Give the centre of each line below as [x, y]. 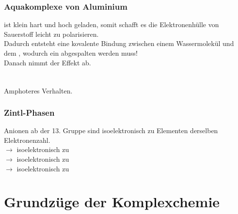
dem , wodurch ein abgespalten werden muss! [71, 53]
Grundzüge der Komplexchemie [112, 202]
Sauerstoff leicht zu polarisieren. [51, 34]
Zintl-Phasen [29, 112]
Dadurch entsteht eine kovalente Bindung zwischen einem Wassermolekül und [119, 43]
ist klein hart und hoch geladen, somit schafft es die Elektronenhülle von [111, 24]
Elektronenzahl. [27, 140]
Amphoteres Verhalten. [38, 91]
